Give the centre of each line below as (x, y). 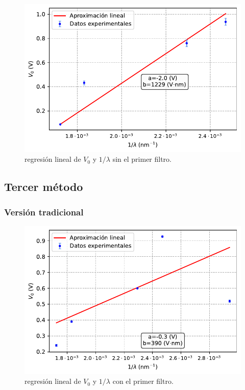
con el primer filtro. (143, 381)
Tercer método (44, 187)
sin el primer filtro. (142, 159)
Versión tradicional (44, 212)
